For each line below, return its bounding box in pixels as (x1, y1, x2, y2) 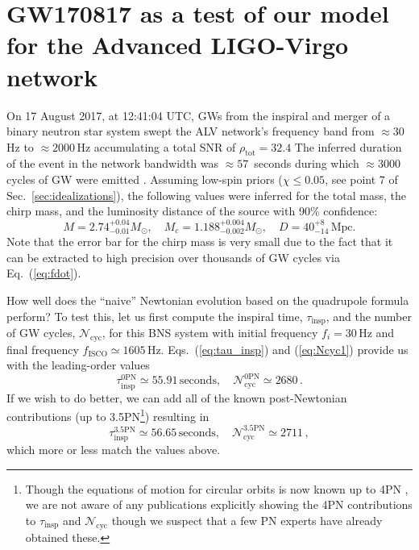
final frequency (6, 340, 79, 357)
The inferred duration (294, 138, 402, 155)
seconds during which (254, 155, 359, 172)
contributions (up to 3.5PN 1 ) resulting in (6, 406, 209, 424)
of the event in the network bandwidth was (6, 155, 219, 172)
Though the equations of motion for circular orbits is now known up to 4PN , (25, 480, 409, 497)
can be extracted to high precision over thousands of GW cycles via (6, 248, 340, 265)
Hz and (359, 323, 395, 340)
